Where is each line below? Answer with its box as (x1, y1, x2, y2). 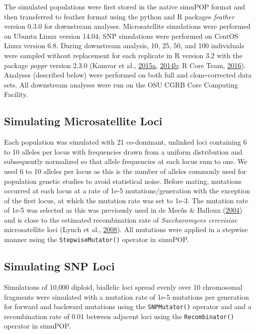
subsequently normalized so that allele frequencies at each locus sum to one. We (4, 156, 248, 167)
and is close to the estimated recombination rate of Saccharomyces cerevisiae (4, 214, 238, 225)
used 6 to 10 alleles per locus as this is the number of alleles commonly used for (4, 166, 247, 176)
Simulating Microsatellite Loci (4, 113, 163, 129)
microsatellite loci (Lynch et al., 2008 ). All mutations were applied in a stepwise (4, 224, 248, 235)
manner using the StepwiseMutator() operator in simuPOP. (4, 234, 189, 245)
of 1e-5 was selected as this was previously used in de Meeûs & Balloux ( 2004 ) (4, 205, 243, 215)
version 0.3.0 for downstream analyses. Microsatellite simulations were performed (4, 21, 251, 31)
